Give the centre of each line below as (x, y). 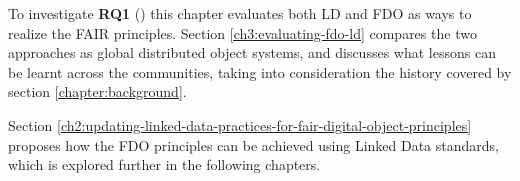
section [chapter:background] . (97, 91)
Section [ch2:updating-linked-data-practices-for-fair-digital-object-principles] (240, 124)
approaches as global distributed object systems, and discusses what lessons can (252, 52)
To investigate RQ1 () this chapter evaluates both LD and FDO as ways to (240, 13)
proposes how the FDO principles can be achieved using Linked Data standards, (253, 144)
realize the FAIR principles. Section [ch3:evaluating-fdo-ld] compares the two (242, 32)
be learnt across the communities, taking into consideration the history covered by (260, 71)
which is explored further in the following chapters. (164, 164)
